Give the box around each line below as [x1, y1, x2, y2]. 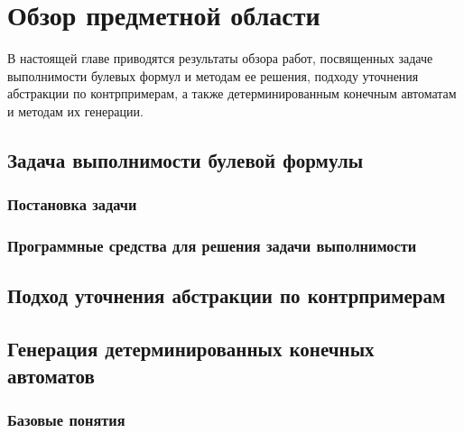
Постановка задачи [7, 193, 137, 216]
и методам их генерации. [7, 101, 144, 120]
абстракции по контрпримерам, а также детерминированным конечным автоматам [7, 84, 457, 103]
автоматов [7, 361, 95, 389]
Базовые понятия [7, 408, 125, 430]
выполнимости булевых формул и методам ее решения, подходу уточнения [7, 66, 419, 85]
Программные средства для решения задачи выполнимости [7, 235, 417, 257]
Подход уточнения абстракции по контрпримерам [7, 281, 446, 309]
